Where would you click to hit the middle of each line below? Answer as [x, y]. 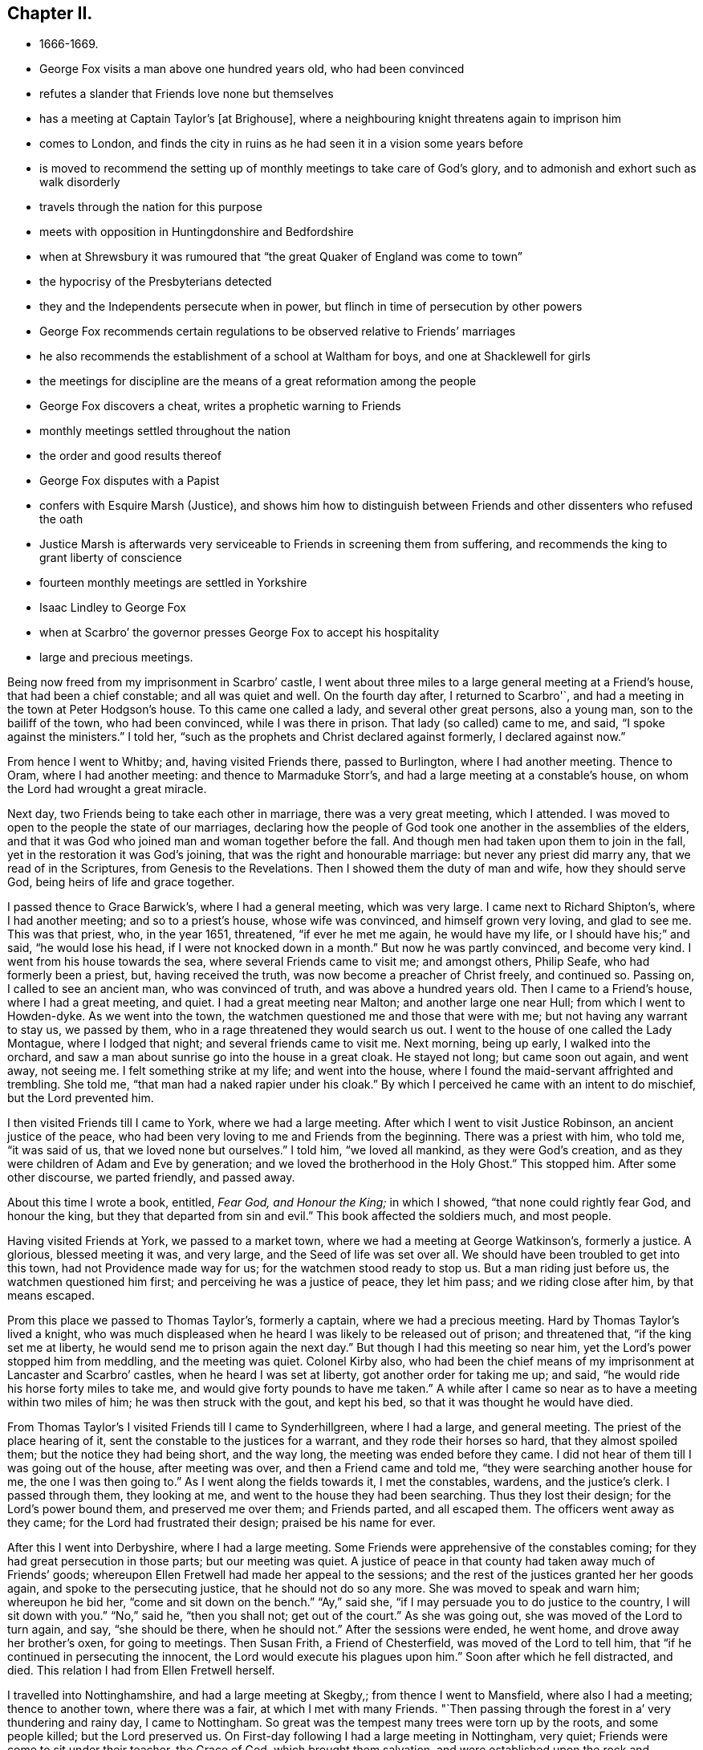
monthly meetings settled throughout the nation [165, 431]
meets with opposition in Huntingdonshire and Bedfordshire [197, 232]
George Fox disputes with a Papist [130, 481]
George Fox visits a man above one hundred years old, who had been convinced [252, 69]
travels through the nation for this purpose [151, 207]
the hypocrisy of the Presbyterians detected [156, 282]
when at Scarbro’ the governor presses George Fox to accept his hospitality [240, 633]
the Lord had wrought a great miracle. [107, 789]
